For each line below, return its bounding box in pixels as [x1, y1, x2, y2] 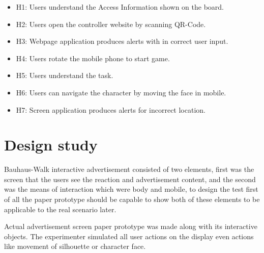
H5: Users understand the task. [16, 70, 113, 81]
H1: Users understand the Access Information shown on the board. [16, 2, 224, 12]
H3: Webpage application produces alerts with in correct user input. [16, 36, 228, 46]
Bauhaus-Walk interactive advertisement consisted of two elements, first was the [4, 164, 254, 174]
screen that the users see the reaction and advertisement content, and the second [4, 173, 256, 184]
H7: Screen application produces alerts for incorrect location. [16, 104, 206, 115]
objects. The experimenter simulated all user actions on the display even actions [4, 231, 254, 241]
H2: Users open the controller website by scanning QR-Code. [16, 18, 206, 29]
